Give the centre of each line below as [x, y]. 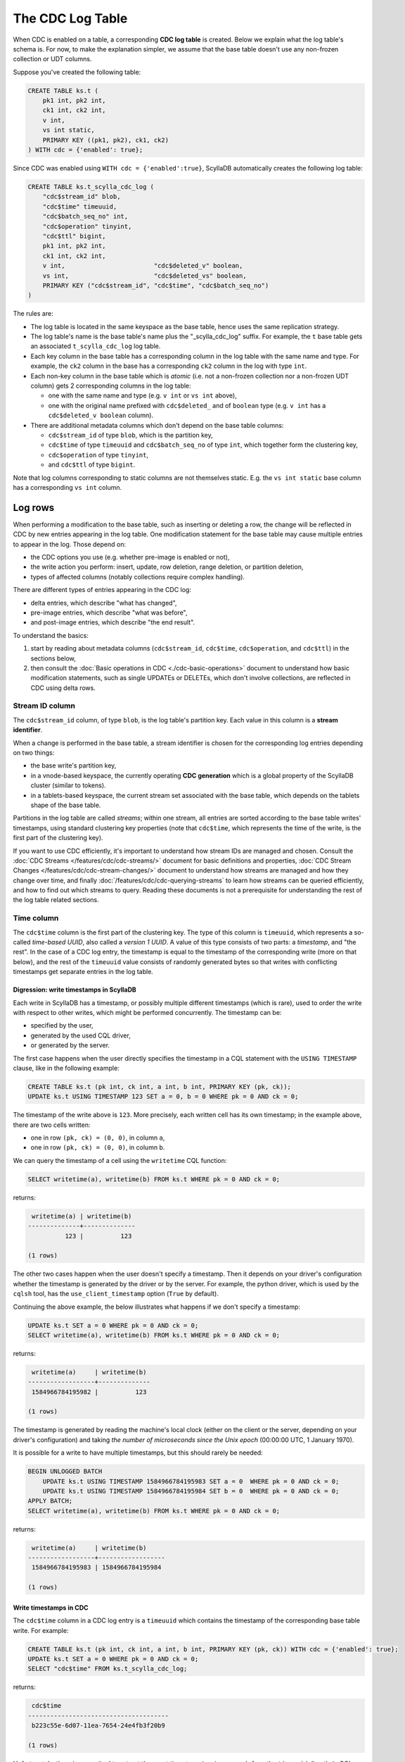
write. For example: [41, 1630]
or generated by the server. [70, 1045]
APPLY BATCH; [50, 1501]
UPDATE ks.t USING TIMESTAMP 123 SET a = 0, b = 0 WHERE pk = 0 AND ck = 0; [163, 1097]
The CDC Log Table [70, 18]
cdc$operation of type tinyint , [98, 455]
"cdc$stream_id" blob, [82, 197]
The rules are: [33, 314]
